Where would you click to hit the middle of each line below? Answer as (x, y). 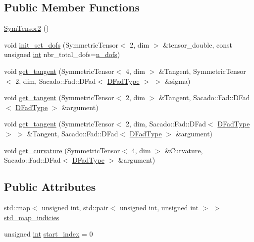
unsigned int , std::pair (75, 207)
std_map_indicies (32, 217)
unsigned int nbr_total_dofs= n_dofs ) (62, 54)
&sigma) (178, 81)
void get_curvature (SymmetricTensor (62, 150)
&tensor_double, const (198, 44)
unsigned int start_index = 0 (49, 234)
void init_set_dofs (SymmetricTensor (61, 44)
